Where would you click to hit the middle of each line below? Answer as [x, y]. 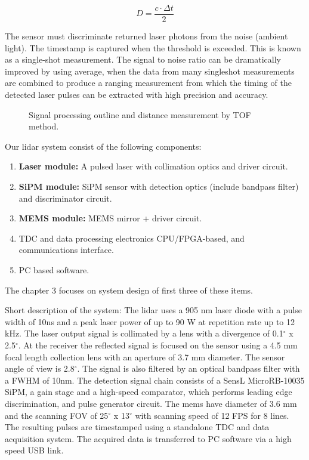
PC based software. [54, 269]
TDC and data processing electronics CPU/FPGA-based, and [132, 238]
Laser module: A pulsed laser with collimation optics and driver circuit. [153, 166]
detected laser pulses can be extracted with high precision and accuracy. [137, 95]
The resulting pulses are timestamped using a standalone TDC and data [137, 427]
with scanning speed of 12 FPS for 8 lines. [212, 415]
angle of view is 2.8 [40, 368]
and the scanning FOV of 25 [57, 415]
